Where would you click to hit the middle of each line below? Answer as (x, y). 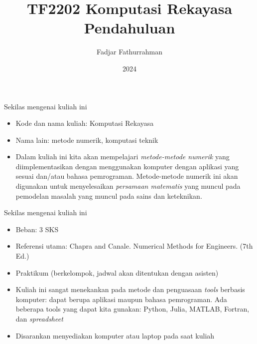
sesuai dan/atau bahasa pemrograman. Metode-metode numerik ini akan (127, 176)
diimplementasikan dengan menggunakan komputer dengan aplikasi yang (127, 166)
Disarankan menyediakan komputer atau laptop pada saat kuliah (115, 335)
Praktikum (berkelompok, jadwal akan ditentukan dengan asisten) (117, 272)
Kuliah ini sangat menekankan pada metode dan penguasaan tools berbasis (130, 289)
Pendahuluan (129, 28)
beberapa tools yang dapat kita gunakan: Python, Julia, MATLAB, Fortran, (132, 309)
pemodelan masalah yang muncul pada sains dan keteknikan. (109, 195)
